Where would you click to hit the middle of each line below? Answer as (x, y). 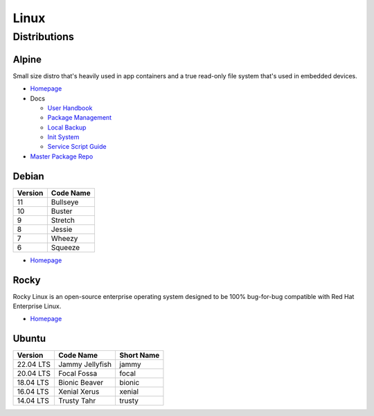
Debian (28, 176)
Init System (63, 137)
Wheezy (64, 238)
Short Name (140, 355)
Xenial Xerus (79, 392)
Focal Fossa (78, 374)
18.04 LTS (33, 383)
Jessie (62, 229)
